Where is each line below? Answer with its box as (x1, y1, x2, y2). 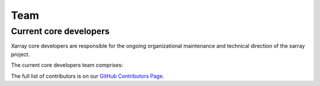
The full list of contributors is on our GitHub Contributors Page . (11, 72, 165, 80)
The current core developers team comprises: (11, 62, 123, 69)
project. (11, 51, 30, 58)
